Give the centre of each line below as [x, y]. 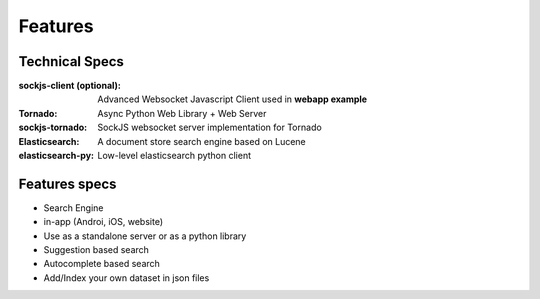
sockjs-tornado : [53, 127]
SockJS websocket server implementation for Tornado [209, 127]
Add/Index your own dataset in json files [126, 277]
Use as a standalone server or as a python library [145, 236]
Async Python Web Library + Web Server [182, 113]
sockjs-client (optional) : [70, 86]
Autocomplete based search [101, 264]
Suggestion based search [96, 250]
